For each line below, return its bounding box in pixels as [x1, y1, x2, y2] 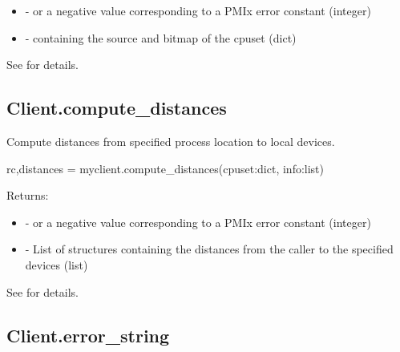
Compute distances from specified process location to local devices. [6, 132, 335, 149]
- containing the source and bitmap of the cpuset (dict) [25, 29, 297, 46]
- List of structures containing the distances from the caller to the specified [25, 241, 394, 257]
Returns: [6, 187, 49, 204]
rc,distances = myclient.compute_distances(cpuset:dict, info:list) [6, 160, 325, 176]
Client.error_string [6, 322, 170, 347]
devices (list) [25, 256, 88, 273]
